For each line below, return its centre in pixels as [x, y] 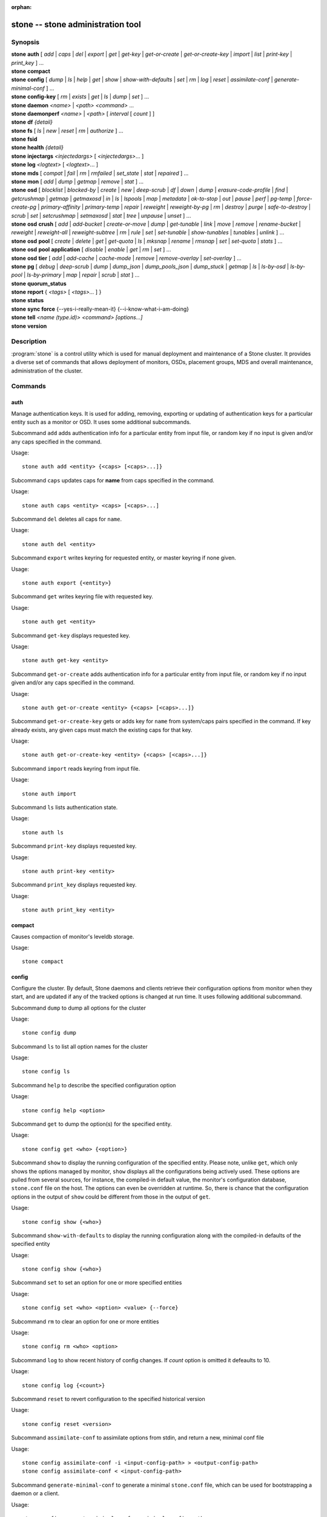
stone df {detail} [32, 122]
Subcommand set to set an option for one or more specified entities [97, 1283]
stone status [28, 300]
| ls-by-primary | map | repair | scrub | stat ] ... [81, 275]
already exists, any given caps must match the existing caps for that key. [102, 730]
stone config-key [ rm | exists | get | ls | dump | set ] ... [80, 96]
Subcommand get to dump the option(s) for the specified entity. [91, 1124]
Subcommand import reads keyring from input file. [76, 768]
